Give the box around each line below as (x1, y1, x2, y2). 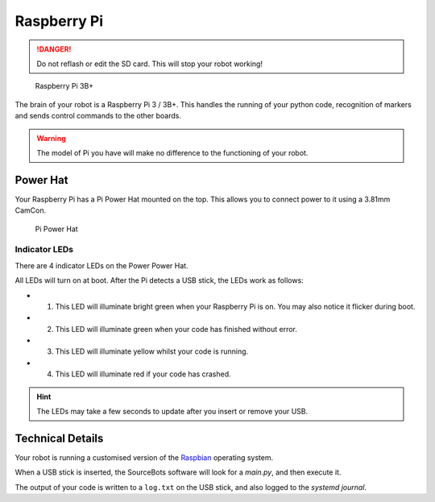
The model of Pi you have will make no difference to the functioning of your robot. (36, 147, 309, 157)
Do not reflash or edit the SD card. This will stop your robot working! (36, 59, 263, 68)
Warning (36, 133, 66, 143)
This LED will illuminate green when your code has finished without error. (55, 324, 298, 334)
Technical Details (14, 431, 104, 445)
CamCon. (14, 205, 47, 215)
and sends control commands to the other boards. (14, 111, 181, 121)
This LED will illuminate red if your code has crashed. (55, 369, 231, 379)
